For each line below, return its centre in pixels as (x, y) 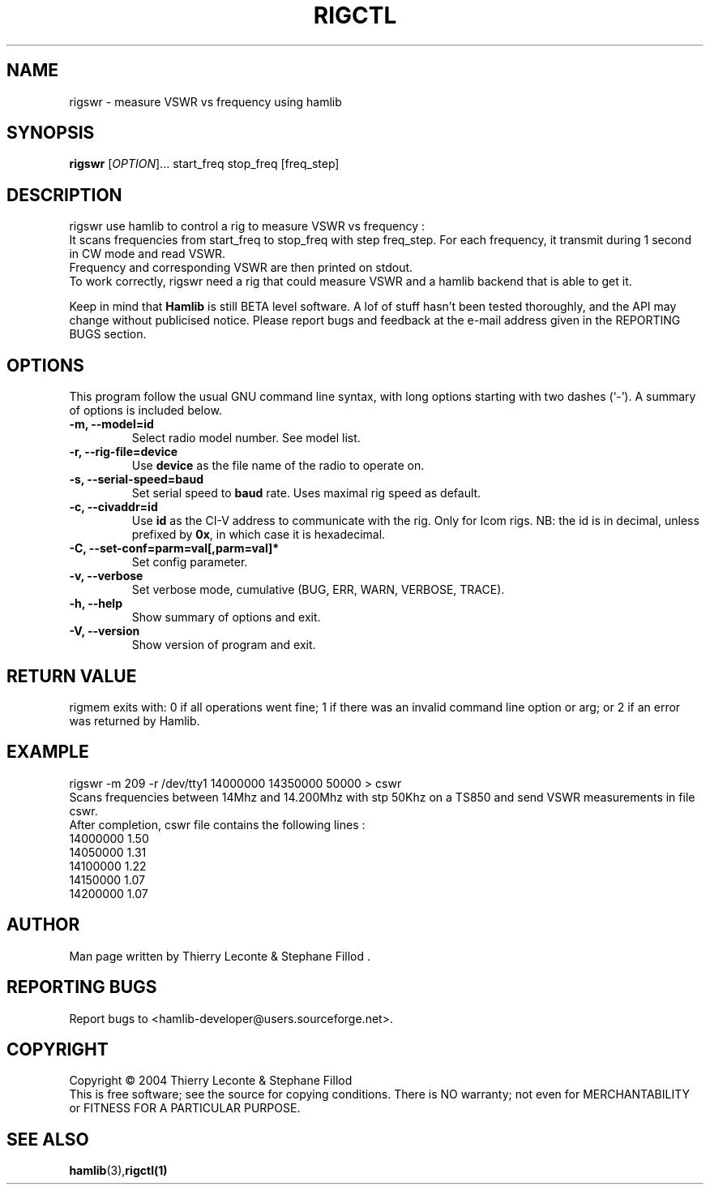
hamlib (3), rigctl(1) (118, 1171)
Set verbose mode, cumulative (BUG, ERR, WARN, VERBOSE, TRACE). (318, 590)
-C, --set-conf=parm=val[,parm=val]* (174, 548)
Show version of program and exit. (224, 645)
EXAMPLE (48, 752)
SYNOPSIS (51, 133)
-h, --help (96, 604)
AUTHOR (43, 925)
